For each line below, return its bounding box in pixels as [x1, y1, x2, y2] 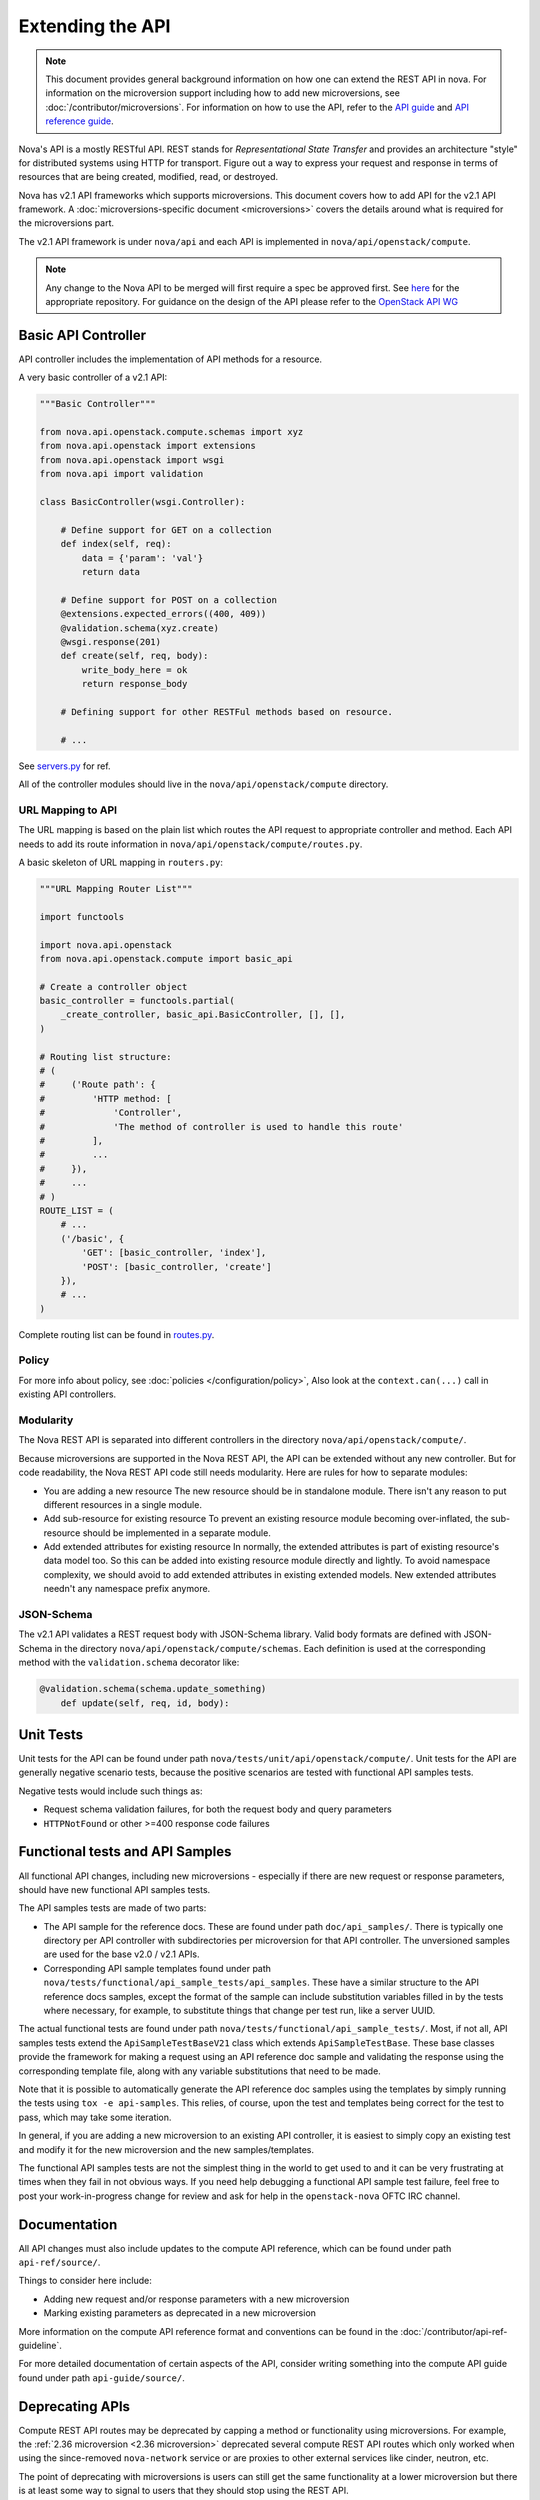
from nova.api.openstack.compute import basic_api [39, 953, 294, 964]
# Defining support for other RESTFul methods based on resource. [60, 706, 394, 717]
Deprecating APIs [18, 2398, 130, 2415]
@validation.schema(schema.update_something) [39, 1683, 267, 1695]
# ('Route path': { [39, 1079, 157, 1090]
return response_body [81, 678, 188, 690]
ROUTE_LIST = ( [39, 1205, 114, 1216]
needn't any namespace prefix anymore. [43, 1583, 211, 1595]
